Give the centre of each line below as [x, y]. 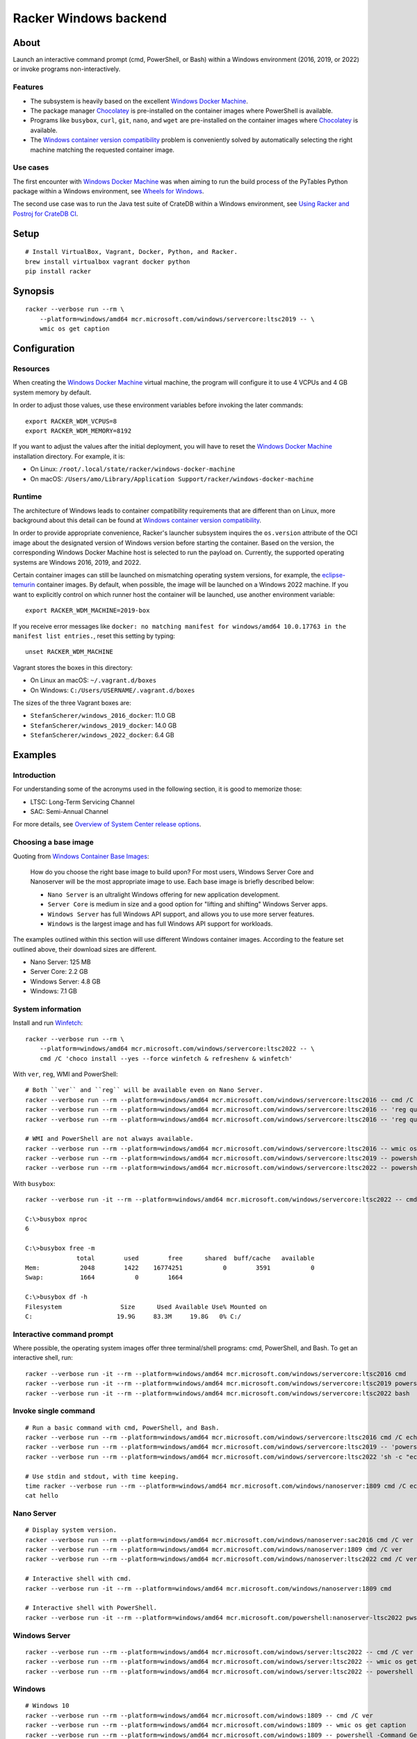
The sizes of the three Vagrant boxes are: [72, 703]
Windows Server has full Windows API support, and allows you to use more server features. [181, 914]
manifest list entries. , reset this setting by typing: [94, 636]
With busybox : [34, 1183]
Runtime [27, 497]
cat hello [42, 1496]
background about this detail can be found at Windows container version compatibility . [137, 520]
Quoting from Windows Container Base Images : [81, 856]
